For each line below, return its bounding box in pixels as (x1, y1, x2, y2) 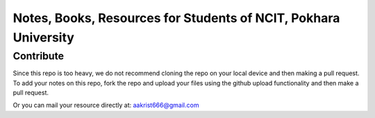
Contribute (12, 50, 65, 62)
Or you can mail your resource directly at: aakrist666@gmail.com (12, 101, 199, 110)
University (12, 30, 74, 45)
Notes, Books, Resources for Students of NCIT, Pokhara (12, 10, 340, 26)
